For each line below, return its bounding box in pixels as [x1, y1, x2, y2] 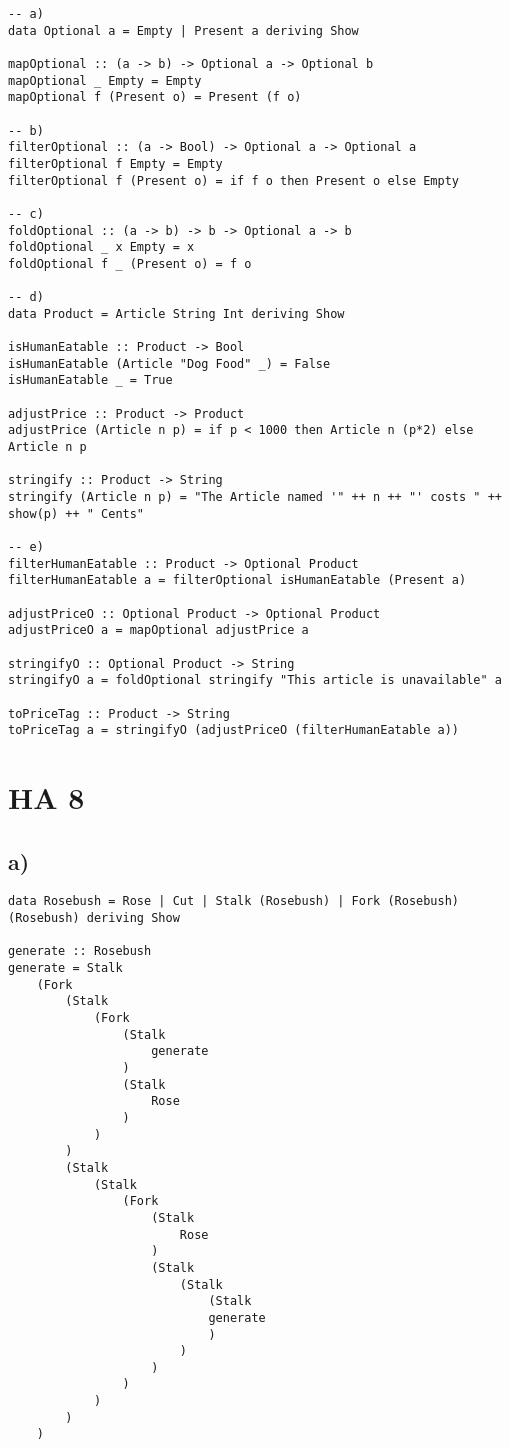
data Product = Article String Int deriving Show [8, 306, 345, 321]
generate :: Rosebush [8, 944, 152, 959]
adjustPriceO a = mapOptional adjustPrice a [8, 623, 309, 638]
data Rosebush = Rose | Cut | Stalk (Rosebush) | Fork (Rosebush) [8, 894, 460, 909]
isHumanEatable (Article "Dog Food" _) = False [8, 356, 331, 371]
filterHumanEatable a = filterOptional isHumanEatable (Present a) [8, 573, 467, 588]
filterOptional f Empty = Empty [8, 156, 223, 171]
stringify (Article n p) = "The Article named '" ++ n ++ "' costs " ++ [8, 490, 502, 505]
